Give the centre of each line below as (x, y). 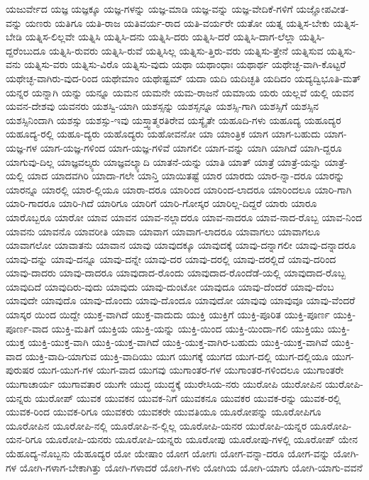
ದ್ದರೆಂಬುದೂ (26, 50)
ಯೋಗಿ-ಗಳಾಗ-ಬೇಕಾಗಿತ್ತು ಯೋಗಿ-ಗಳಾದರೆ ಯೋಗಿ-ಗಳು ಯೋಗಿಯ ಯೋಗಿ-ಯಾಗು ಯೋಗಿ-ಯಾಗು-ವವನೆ (191, 467)
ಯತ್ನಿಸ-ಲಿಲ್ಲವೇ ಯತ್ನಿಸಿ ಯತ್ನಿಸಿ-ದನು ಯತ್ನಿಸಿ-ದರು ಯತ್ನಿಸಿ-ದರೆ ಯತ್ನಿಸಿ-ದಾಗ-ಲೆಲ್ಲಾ (160, 37)
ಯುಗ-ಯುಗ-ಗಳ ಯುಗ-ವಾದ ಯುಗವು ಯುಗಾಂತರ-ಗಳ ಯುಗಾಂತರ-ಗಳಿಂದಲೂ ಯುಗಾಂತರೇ (191, 370)
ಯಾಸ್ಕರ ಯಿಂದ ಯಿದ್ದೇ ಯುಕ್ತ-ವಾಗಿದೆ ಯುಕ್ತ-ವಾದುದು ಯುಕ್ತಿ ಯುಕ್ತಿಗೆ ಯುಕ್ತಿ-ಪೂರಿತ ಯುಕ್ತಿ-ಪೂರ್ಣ (168, 314)
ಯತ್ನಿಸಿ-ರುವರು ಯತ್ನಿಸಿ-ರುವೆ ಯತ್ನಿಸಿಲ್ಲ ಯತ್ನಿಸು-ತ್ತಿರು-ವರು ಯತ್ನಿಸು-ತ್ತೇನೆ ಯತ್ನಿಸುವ (186, 50)
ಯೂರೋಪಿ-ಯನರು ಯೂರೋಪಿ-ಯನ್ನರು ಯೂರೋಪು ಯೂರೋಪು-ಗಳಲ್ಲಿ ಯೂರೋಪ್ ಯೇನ (202, 439)
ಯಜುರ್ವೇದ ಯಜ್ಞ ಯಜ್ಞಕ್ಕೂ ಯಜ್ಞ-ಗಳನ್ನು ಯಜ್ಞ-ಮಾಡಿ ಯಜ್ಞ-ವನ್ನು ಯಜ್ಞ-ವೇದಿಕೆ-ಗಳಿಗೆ (149, 9)
